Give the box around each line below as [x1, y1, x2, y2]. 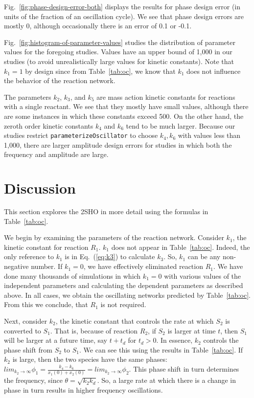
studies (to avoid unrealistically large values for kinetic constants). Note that [4, 56, 234, 66]
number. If [31, 261, 63, 271]
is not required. [100, 299, 146, 310]
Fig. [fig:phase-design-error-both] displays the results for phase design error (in [4, 1, 241, 11]
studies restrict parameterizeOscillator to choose [4, 130, 158, 140]
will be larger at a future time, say [4, 335, 107, 345]
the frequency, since [4, 375, 63, 385]
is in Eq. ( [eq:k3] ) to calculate [65, 251, 155, 262]
